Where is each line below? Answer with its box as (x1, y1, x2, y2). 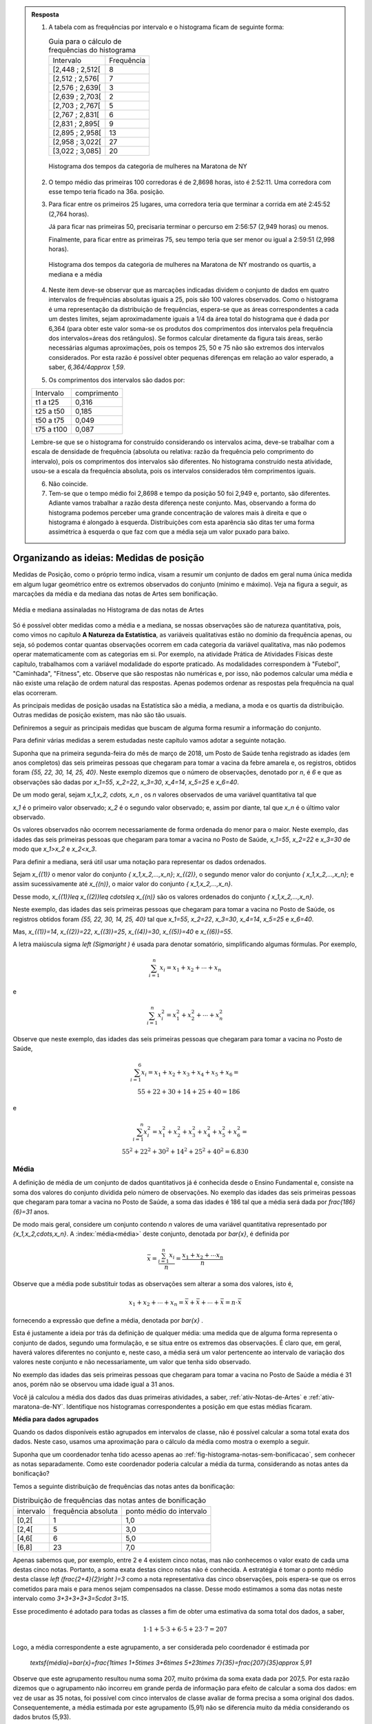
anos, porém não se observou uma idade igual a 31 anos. (12, 1380, 175, 1389)
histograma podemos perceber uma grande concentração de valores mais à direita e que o (48, 508, 307, 517)
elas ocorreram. (12, 688, 58, 696)
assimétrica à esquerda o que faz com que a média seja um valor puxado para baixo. (48, 528, 290, 536)
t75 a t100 (35, 424, 68, 434)
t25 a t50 (35, 406, 65, 416)
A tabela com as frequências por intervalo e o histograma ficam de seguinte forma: (48, 23, 285, 31)
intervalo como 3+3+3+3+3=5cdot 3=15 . (12, 1594, 129, 1603)
